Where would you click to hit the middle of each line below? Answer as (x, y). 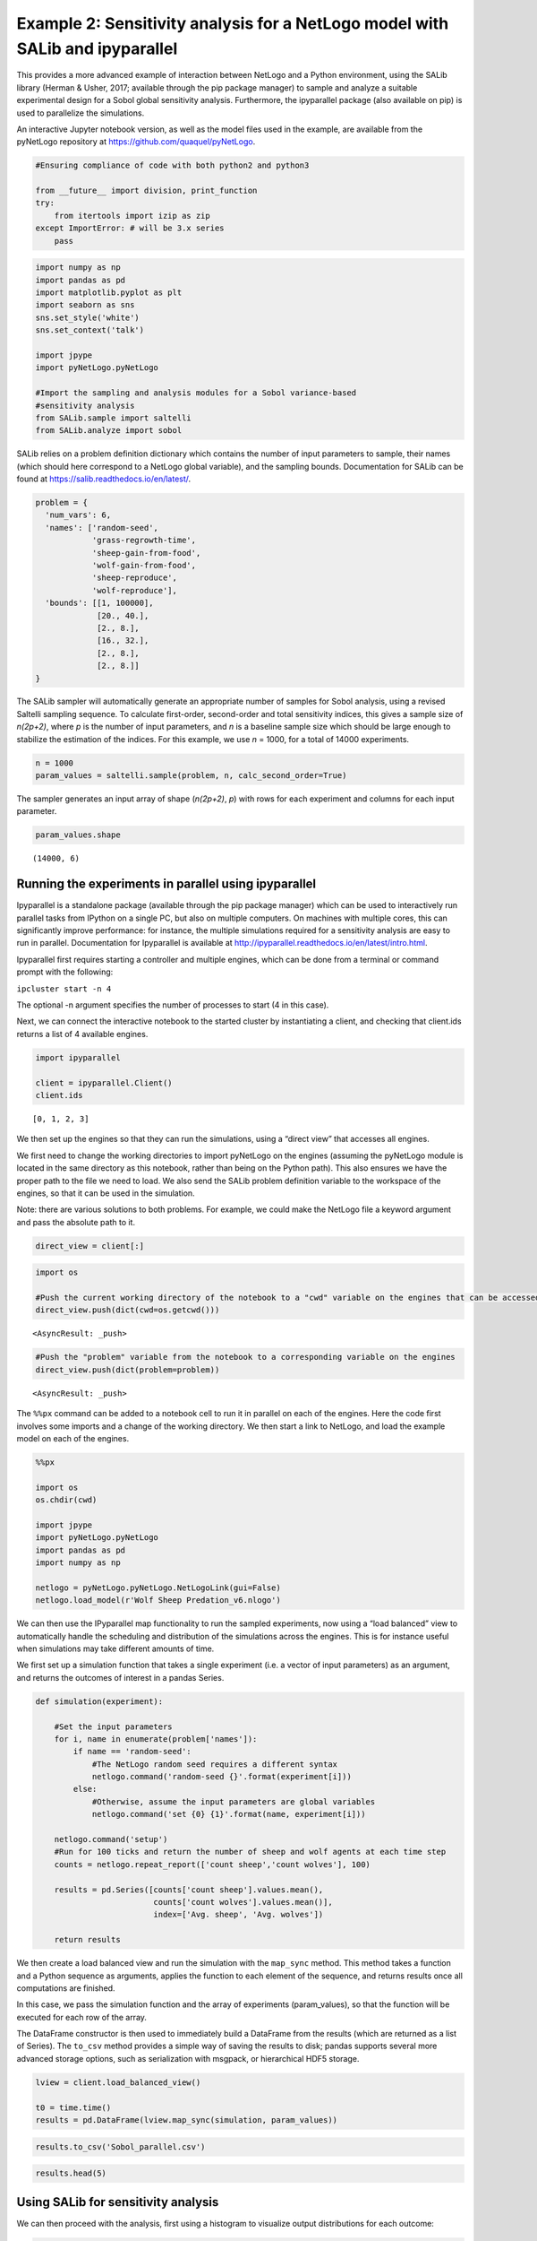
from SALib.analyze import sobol (109, 431)
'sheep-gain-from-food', (146, 553)
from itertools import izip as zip (132, 216)
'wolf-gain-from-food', (144, 565)
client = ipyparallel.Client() (104, 1083)
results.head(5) (71, 2173)
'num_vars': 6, (78, 515)
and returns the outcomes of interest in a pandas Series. (120, 1677)
